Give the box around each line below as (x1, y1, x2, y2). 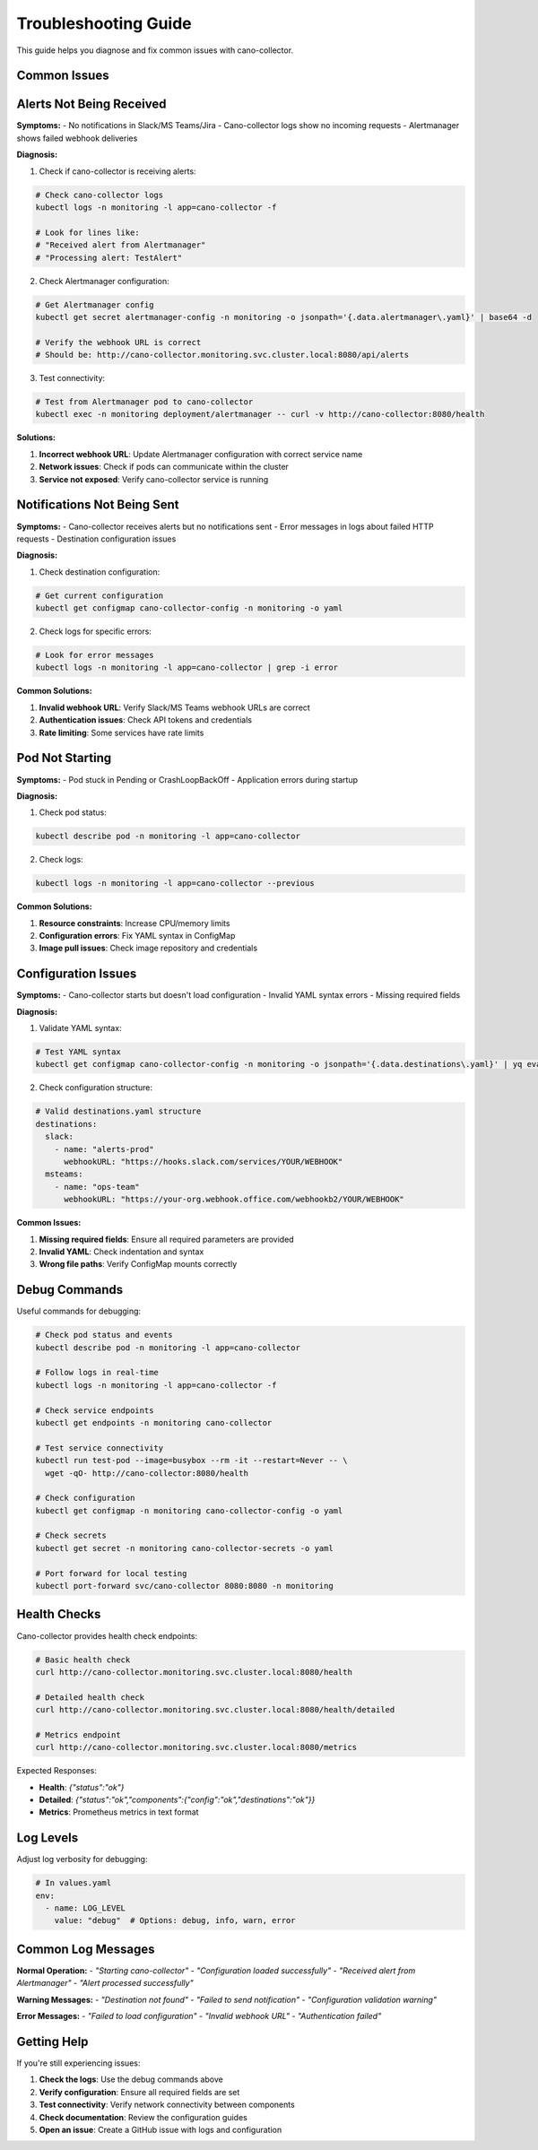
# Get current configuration (35, 590, 164, 601)
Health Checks (16, 1607, 101, 1622)
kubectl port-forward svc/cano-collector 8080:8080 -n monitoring (35, 1581, 334, 1591)
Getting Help (16, 2033, 89, 2049)
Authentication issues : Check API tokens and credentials (39, 715, 253, 725)
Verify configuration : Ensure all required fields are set (39, 2086, 240, 2097)
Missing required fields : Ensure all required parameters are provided (39, 1234, 295, 1244)
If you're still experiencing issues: (16, 2058, 141, 2068)
